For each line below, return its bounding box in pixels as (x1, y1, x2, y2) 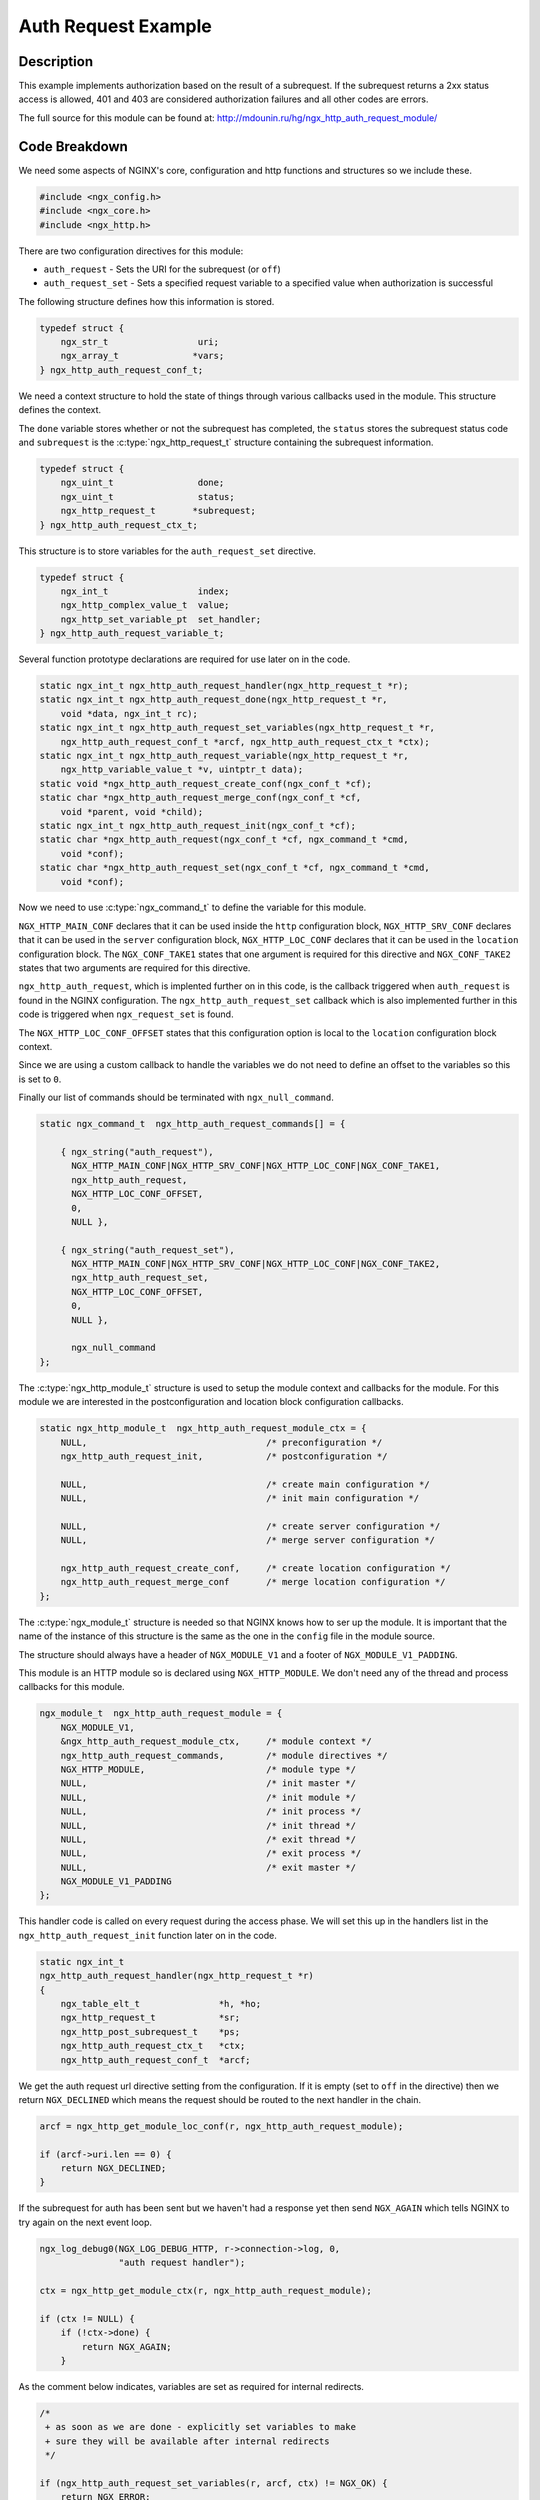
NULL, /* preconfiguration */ (60, 1436, 383, 1448)
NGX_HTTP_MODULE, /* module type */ (60, 1763, 357, 1775)
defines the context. (18, 404, 102, 416)
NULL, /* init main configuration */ (60, 1493, 420, 1504)
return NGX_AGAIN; (81, 2341, 172, 2352)
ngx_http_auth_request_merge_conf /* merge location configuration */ (60, 1576, 446, 1588)
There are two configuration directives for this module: (18, 245, 244, 257)
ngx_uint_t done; (60, 477, 225, 489)
